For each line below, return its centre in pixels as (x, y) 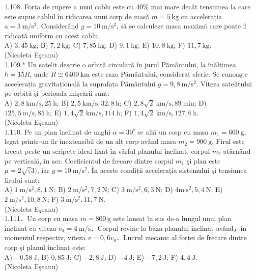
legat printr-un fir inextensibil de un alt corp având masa (90, 141)
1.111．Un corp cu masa (41, 218)
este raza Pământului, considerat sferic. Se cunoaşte (170, 74)
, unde (39, 74)
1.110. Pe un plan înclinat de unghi (57, 131)
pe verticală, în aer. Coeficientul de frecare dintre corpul (89, 160)
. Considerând (58, 26)
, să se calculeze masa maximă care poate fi (182, 26)
